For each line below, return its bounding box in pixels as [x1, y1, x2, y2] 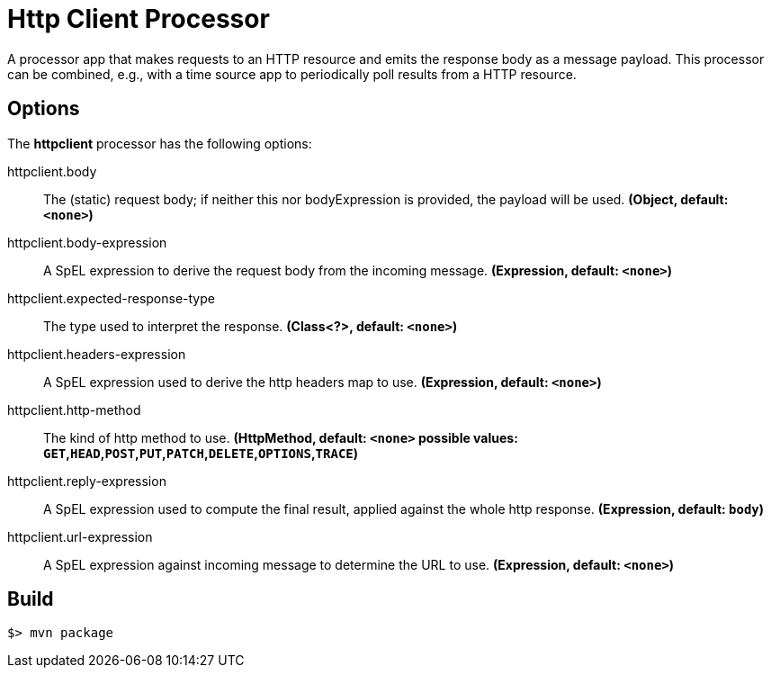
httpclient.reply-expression [7, 472, 166, 489]
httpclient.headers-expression [7, 346, 186, 362]
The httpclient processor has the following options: [7, 135, 312, 151]
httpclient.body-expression [7, 234, 167, 250]
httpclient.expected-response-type [7, 290, 215, 306]
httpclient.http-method [7, 401, 141, 418]
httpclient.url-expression [7, 528, 153, 544]
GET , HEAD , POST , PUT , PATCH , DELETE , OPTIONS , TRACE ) [43, 445, 359, 461]
